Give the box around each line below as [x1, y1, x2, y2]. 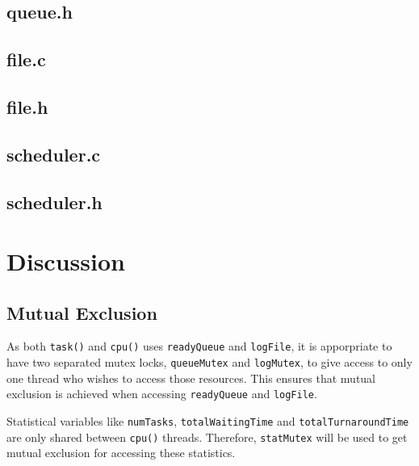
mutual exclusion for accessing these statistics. [6, 444, 236, 461]
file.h [6, 94, 48, 119]
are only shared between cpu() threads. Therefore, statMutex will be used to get [6, 428, 408, 445]
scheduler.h [6, 189, 103, 214]
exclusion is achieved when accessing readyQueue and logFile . [6, 385, 317, 402]
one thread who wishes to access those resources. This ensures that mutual [6, 369, 376, 386]
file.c [6, 47, 46, 72]
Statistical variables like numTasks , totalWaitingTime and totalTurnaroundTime [6, 413, 409, 430]
